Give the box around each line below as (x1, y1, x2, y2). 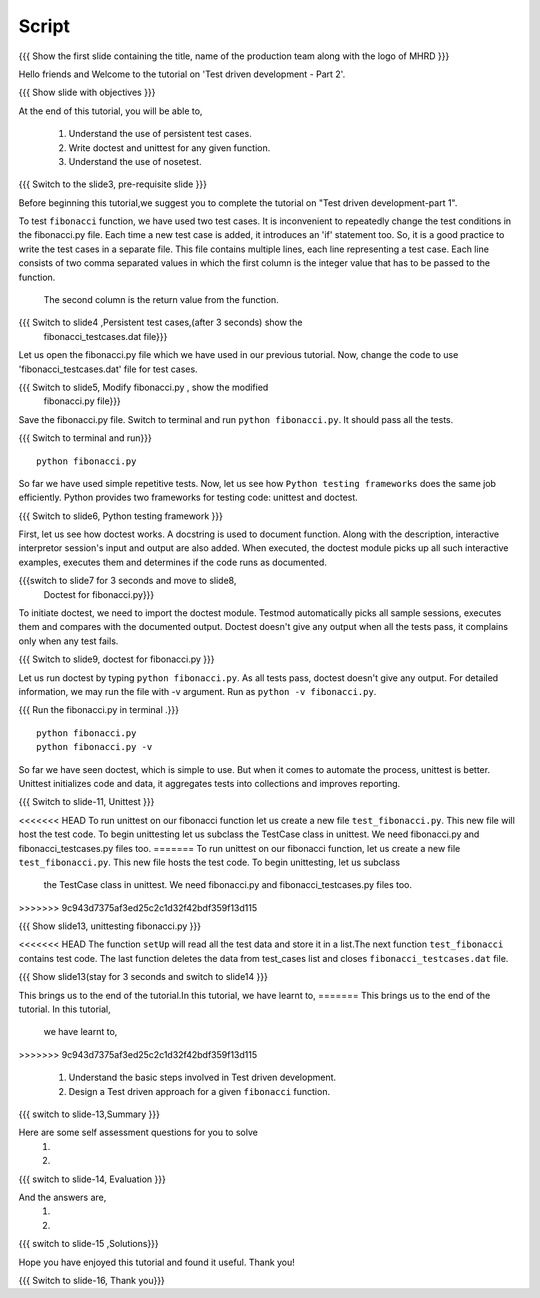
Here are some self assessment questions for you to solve (18, 1126, 259, 1139)
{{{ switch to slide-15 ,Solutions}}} (18, 1238, 159, 1250)
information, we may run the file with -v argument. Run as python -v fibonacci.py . (18, 686, 377, 697)
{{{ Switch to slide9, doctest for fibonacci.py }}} (18, 653, 215, 665)
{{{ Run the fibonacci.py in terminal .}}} (18, 704, 180, 716)
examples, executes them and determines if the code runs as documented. (18, 556, 327, 568)
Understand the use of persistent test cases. (68, 128, 252, 140)
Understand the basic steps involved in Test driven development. (68, 1071, 337, 1084)
